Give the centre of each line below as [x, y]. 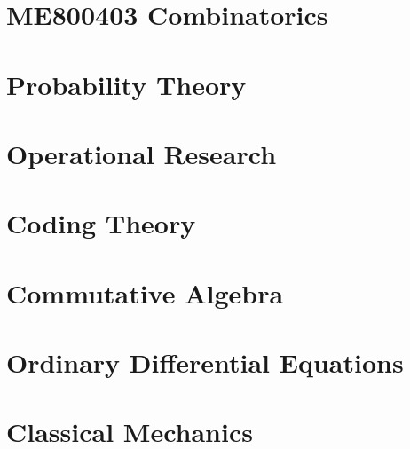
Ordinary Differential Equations [205, 362]
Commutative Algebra [145, 292]
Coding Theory [101, 223]
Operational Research [142, 153]
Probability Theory [126, 84]
